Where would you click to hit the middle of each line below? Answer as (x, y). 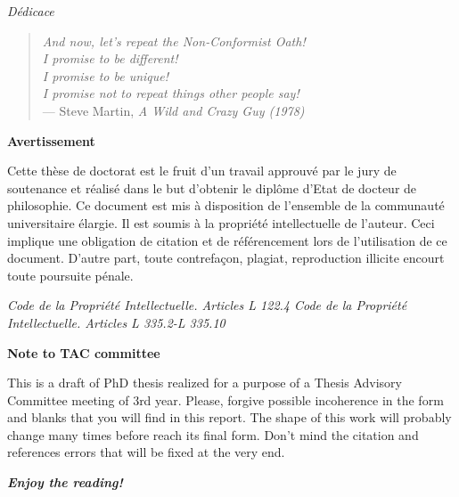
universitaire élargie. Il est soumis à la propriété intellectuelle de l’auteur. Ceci (221, 222)
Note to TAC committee (84, 352)
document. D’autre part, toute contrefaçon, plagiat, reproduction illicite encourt (226, 258)
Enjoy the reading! (65, 482)
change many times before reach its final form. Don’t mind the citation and (213, 434)
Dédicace (31, 11)
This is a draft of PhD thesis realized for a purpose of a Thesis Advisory (205, 383)
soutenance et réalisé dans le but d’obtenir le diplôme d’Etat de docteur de (212, 187)
